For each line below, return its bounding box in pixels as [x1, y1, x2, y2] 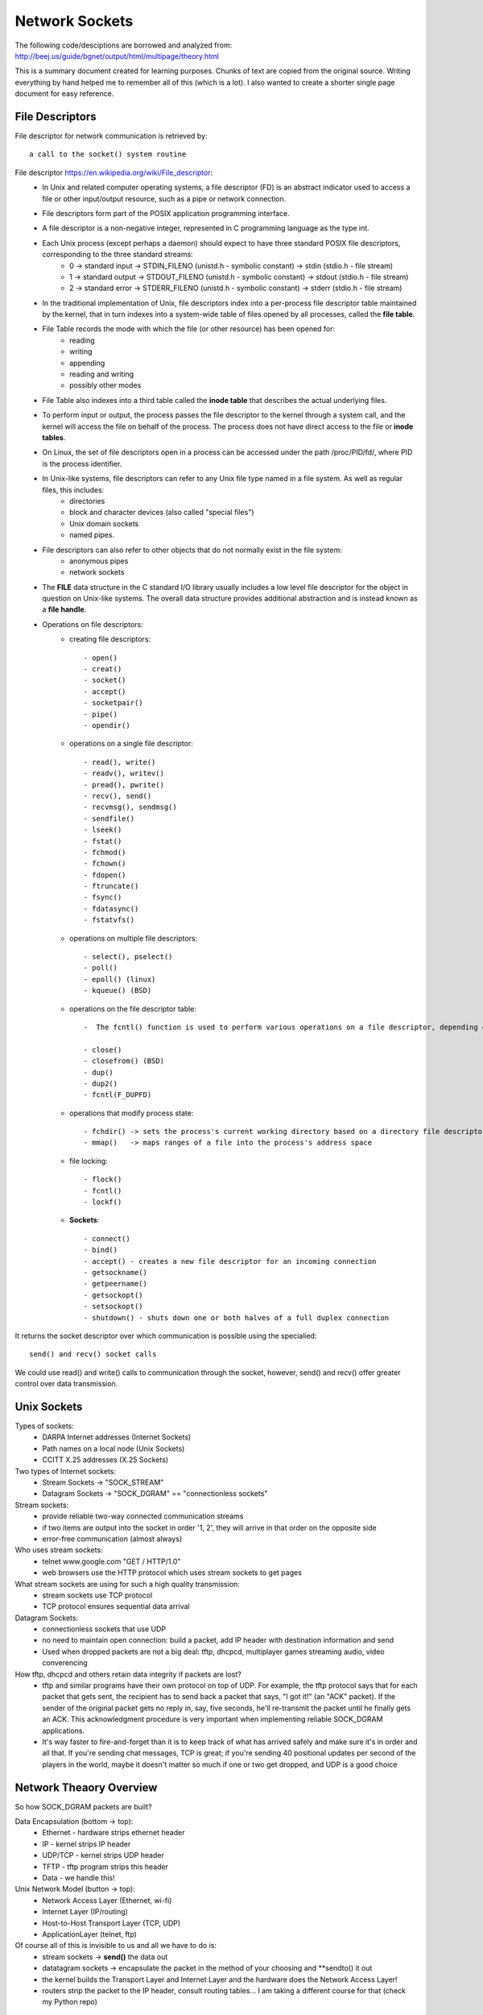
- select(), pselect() [83, 952, 173, 962]
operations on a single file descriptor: [69, 738, 193, 749]
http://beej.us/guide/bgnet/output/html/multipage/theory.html [14, 51, 219, 60]
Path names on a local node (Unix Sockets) [42, 1444, 185, 1453]
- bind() [83, 1245, 118, 1255]
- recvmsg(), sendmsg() [83, 803, 177, 812]
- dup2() [83, 1078, 118, 1088]
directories [69, 496, 105, 505]
